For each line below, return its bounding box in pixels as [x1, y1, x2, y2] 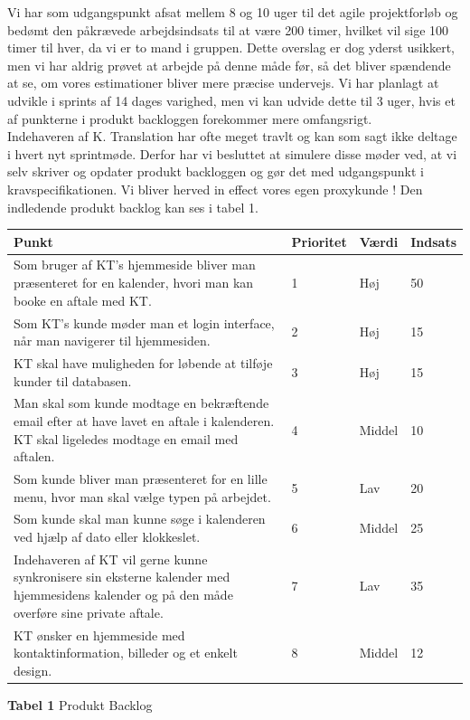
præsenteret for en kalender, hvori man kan [14, 273, 254, 292]
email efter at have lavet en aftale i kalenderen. [14, 411, 275, 430]
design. [14, 660, 52, 679]
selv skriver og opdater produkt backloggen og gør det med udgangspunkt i [7, 162, 424, 181]
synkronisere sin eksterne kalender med [14, 567, 230, 586]
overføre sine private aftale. [14, 602, 164, 621]
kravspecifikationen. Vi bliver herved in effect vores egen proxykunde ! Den [7, 179, 423, 198]
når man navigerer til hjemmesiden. [14, 331, 211, 350]
